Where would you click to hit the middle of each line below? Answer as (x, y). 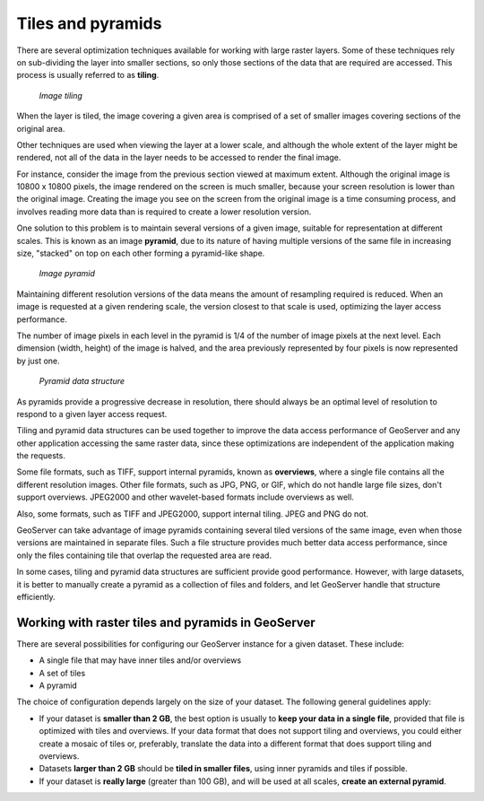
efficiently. (36, 597)
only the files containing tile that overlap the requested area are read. (144, 555)
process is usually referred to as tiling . (88, 75)
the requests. (41, 456)
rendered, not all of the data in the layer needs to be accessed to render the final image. (179, 158)
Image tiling (60, 95)
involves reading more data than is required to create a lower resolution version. (164, 212)
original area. (41, 128)
